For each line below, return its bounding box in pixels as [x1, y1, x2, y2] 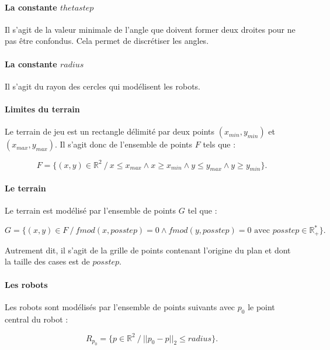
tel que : [187, 204, 217, 217]
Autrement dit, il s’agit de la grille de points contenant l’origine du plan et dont [5, 243, 291, 256]
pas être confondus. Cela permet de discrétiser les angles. [5, 35, 209, 47]
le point [248, 300, 275, 313]
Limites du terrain [5, 102, 80, 115]
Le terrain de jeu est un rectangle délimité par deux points [5, 125, 215, 138]
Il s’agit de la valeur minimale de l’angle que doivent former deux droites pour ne [5, 23, 296, 35]
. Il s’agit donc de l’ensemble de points [54, 138, 193, 150]
